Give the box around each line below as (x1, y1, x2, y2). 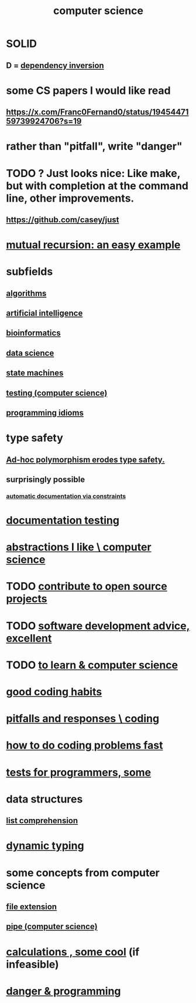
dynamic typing (6, 839, 84, 852)
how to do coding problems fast (6, 739, 163, 752)
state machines (6, 368, 64, 378)
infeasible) (6, 957, 60, 971)
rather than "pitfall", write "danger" (6, 140, 183, 153)
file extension (6, 902, 57, 912)
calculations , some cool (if (6, 945, 140, 958)
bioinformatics (6, 328, 61, 338)
